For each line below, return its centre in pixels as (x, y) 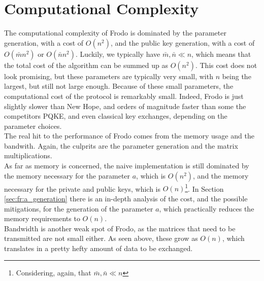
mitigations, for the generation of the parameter (79, 208)
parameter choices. (33, 126)
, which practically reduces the (207, 208)
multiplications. (28, 155)
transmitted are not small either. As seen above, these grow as (101, 238)
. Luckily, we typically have (118, 54)
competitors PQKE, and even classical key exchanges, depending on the (116, 116)
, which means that (221, 54)
